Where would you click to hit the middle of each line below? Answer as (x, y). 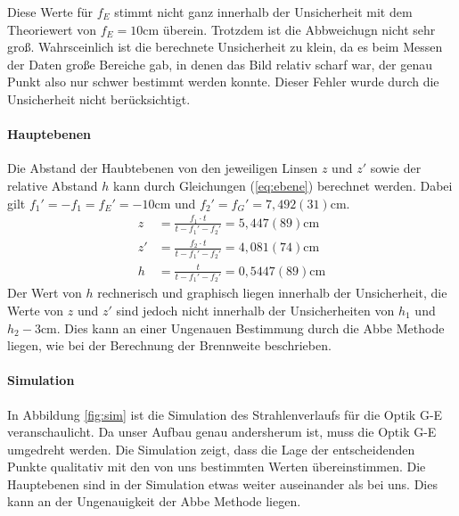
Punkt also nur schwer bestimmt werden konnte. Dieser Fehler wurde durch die (223, 82)
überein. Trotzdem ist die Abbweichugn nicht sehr (299, 29)
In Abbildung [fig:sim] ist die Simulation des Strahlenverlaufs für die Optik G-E (225, 414)
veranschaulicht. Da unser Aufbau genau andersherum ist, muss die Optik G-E (222, 432)
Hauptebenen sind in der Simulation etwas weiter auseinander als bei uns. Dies (222, 483)
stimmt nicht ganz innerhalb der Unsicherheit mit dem (263, 12)
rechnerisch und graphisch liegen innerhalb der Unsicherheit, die (272, 293)
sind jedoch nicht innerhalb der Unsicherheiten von (255, 310)
